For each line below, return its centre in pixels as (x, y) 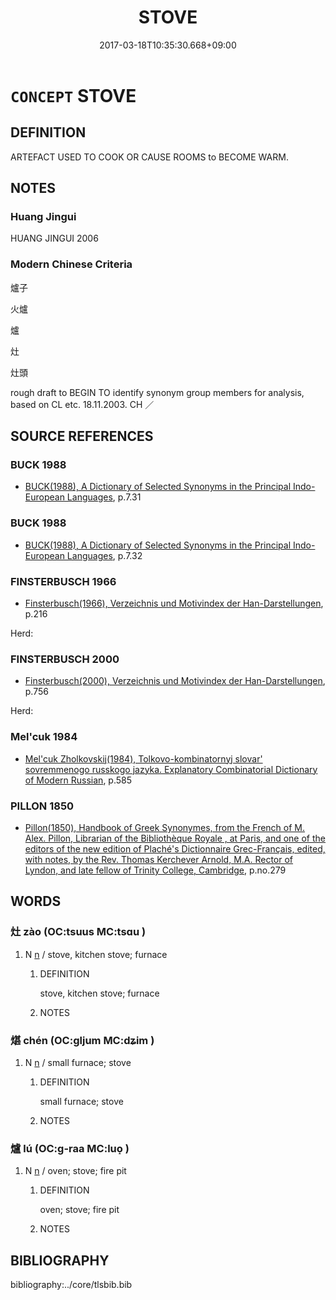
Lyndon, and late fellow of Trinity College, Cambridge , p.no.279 (155, 870)
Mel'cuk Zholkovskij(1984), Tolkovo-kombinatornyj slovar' (143, 758)
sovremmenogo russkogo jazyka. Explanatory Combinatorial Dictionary (171, 769)
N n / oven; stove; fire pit (75, 1171)
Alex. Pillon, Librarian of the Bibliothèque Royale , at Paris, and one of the (175, 838)
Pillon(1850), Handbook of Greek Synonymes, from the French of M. (165, 827)
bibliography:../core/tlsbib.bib (71, 1284)
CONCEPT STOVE (73, 95)
